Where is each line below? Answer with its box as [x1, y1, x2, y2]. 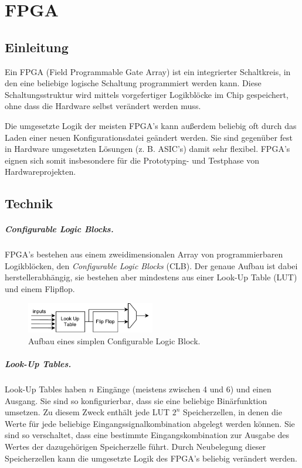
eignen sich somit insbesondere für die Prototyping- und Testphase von [5, 154, 260, 166]
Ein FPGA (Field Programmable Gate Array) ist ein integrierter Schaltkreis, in [5, 65, 291, 77]
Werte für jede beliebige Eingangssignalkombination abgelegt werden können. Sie [5, 417, 295, 429]
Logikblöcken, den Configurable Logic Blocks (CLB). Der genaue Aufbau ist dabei [5, 259, 298, 272]
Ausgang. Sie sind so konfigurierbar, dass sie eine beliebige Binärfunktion [5, 394, 267, 406]
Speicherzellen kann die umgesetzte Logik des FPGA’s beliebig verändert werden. [5, 452, 297, 464]
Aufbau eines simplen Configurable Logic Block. [28, 334, 201, 347]
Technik [5, 194, 53, 212]
